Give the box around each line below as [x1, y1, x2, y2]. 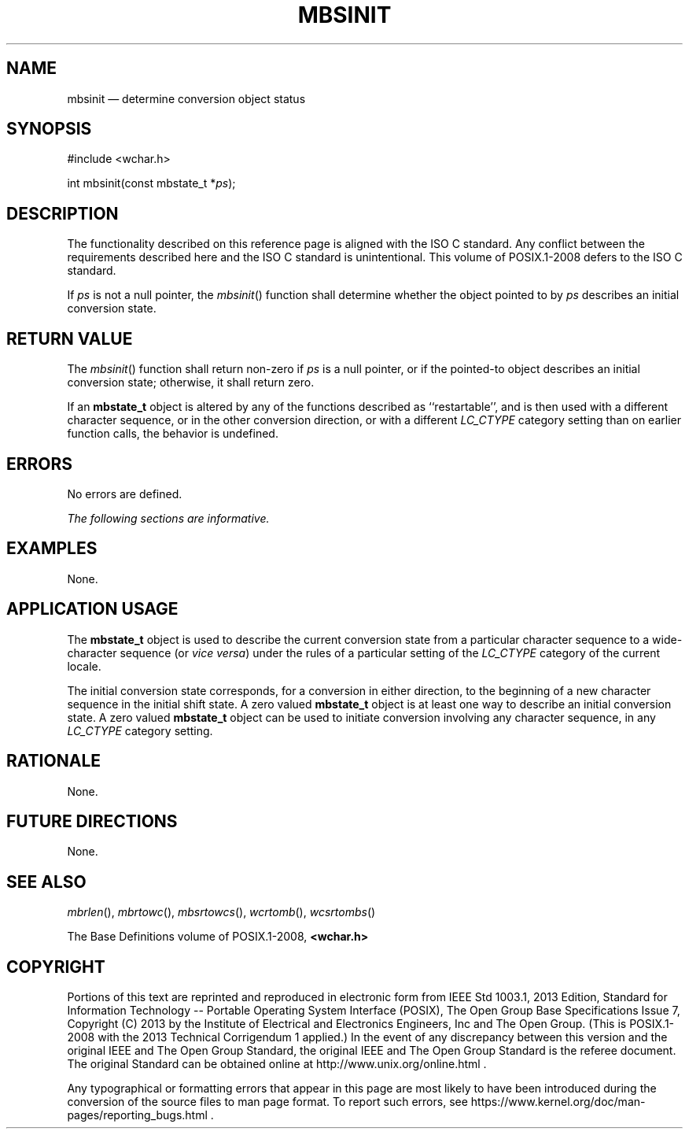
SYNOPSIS [6, 119, 92, 139]
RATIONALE [6, 751, 101, 771]
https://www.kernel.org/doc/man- [470, 1095, 646, 1109]
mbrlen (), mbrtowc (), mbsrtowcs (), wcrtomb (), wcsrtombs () [67, 905, 376, 919]
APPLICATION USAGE [6, 599, 179, 619]
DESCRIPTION [6, 203, 119, 224]
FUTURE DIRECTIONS [6, 811, 178, 831]
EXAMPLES [6, 538, 98, 559]
